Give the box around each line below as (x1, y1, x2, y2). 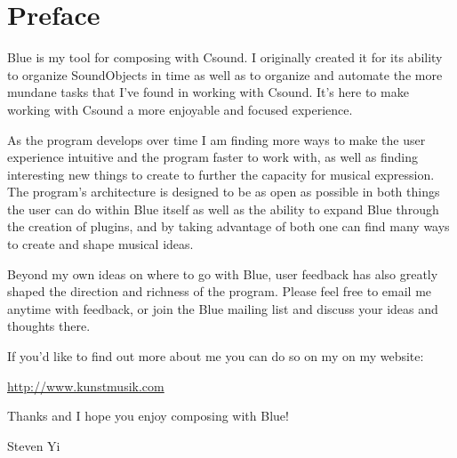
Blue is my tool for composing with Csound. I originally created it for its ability (7, 48, 443, 67)
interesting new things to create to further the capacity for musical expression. (7, 165, 435, 183)
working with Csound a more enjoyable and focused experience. (7, 100, 353, 118)
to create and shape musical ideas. (7, 235, 194, 253)
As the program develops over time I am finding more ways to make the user (7, 130, 426, 149)
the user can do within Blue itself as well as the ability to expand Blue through (7, 199, 439, 218)
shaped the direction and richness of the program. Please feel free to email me (7, 282, 432, 301)
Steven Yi (7, 436, 60, 454)
